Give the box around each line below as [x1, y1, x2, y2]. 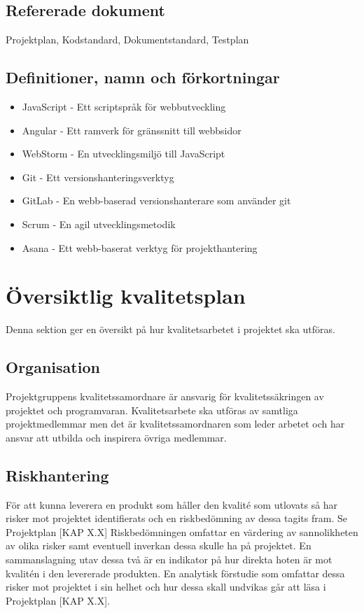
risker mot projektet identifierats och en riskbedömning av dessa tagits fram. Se [6, 511, 347, 526]
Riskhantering [6, 464, 109, 486]
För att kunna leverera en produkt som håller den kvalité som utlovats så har [6, 497, 338, 512]
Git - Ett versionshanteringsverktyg [22, 169, 174, 184]
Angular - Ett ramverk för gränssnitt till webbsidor [22, 122, 241, 137]
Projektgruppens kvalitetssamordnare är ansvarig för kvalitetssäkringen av [6, 389, 324, 404]
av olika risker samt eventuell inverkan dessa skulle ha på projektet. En [6, 538, 311, 553]
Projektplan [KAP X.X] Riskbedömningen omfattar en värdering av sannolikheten [6, 524, 358, 539]
